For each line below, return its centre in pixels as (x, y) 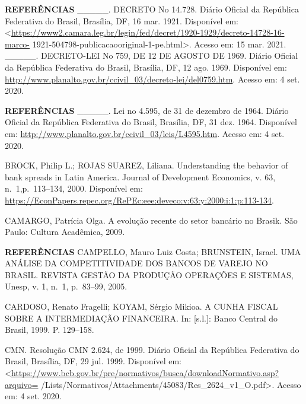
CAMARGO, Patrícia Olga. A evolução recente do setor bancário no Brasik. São (151, 220)
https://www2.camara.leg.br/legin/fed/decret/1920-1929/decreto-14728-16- (148, 32)
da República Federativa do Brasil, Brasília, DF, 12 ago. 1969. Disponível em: (146, 67)
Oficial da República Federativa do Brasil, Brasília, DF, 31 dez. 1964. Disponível (151, 122)
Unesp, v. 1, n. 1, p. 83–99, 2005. (66, 286)
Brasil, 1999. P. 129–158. (50, 330)
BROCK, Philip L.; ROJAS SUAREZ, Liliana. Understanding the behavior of (146, 165)
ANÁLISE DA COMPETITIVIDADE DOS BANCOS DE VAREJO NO (136, 263)
